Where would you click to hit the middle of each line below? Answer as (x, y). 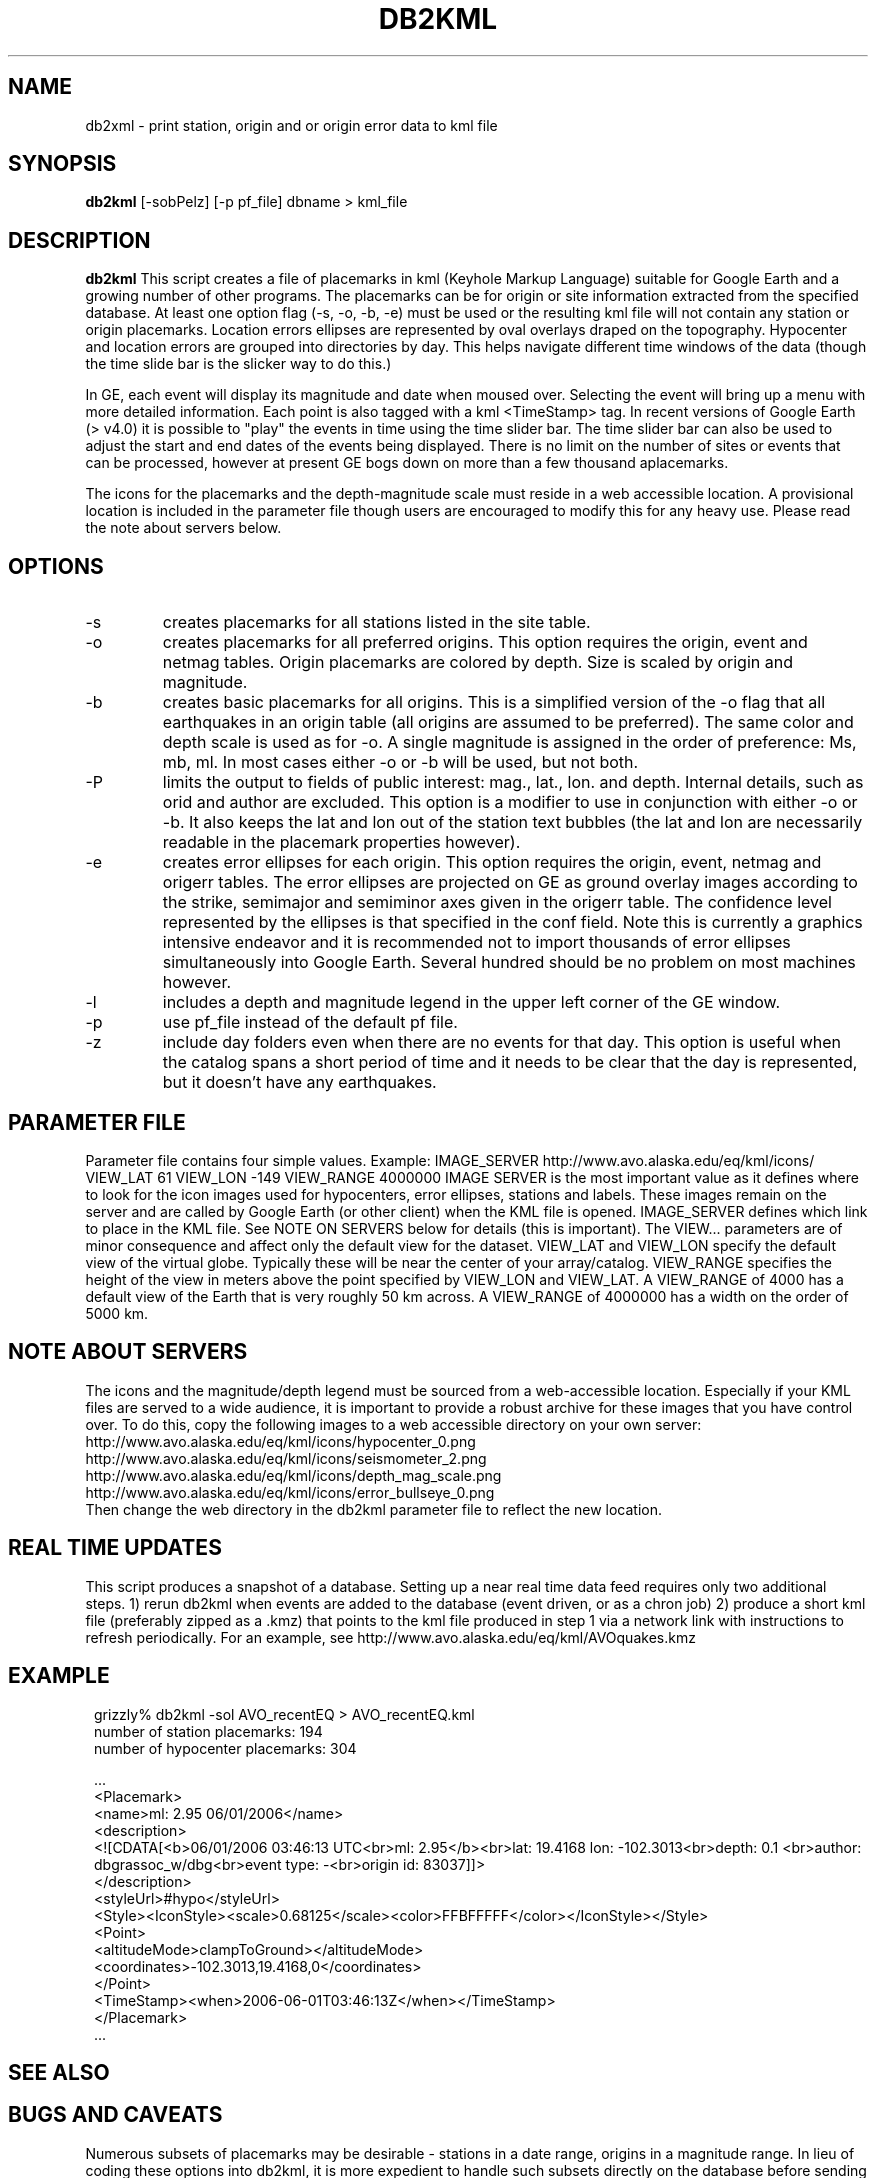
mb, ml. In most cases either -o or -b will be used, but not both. (400, 762)
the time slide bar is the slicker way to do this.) (238, 364)
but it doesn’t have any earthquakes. (299, 1082)
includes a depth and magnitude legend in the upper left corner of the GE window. (471, 1002)
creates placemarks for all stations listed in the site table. (376, 622)
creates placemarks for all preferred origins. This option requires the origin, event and (485, 642)
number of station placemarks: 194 (208, 1731)
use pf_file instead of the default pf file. (310, 1022)
